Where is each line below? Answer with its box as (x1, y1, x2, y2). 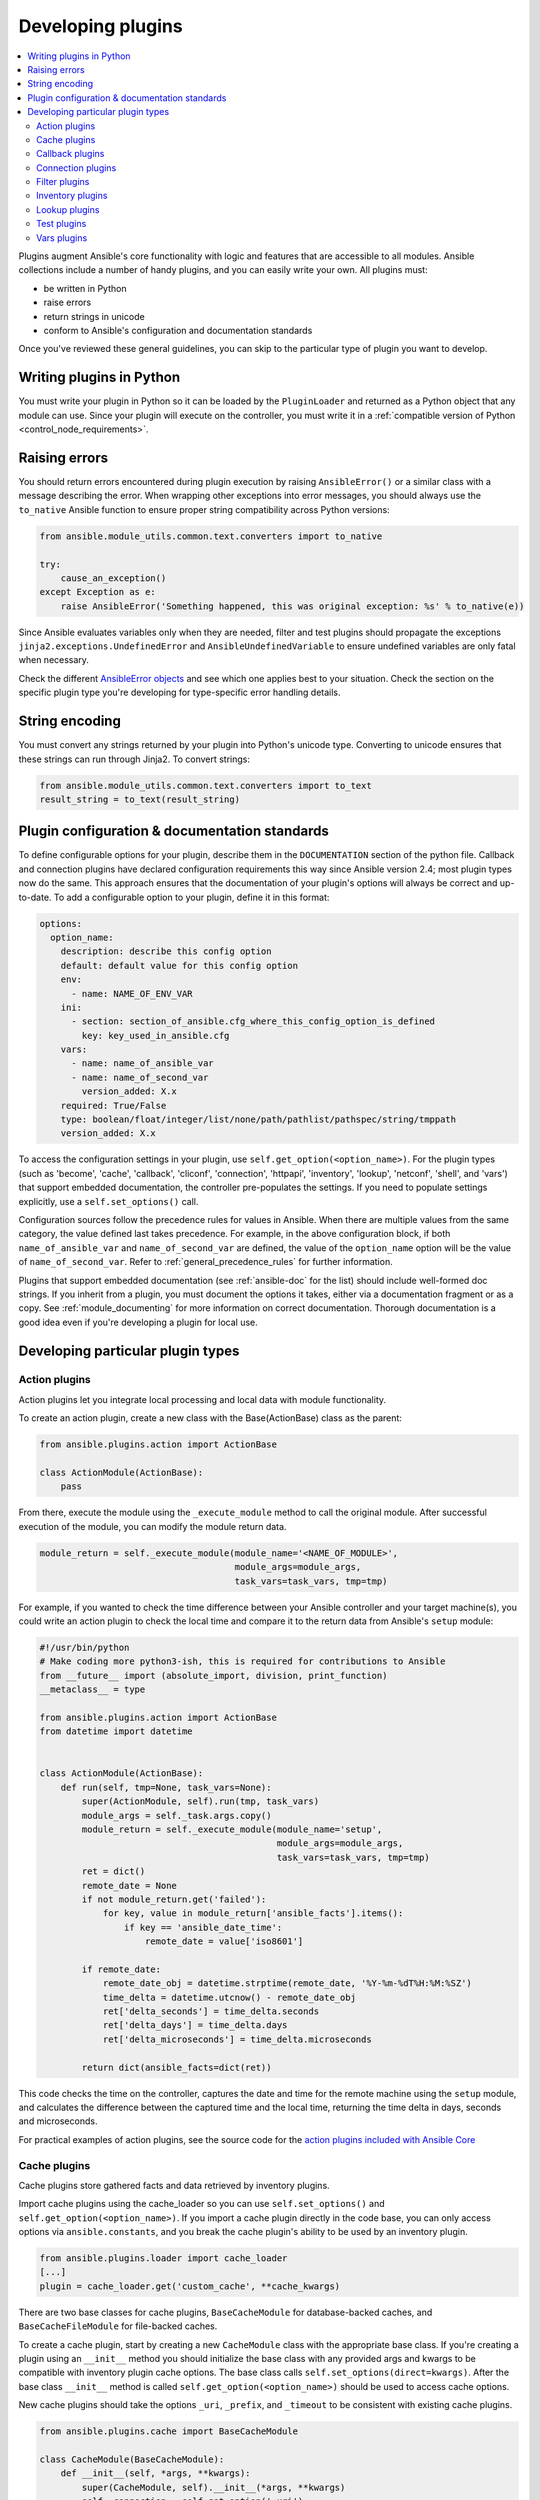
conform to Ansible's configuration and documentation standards (43, 324, 313, 336)
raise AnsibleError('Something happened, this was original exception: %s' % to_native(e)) (60, 600, 525, 612)
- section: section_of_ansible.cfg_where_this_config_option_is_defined (71, 1016, 435, 1027)
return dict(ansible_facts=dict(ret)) (81, 2061, 272, 2073)
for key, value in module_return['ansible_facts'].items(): (102, 1908, 404, 1919)
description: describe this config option (60, 946, 272, 957)
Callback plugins (36, 148, 105, 160)
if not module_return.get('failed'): (81, 1893, 267, 1905)
